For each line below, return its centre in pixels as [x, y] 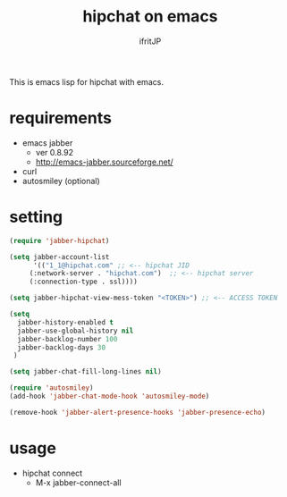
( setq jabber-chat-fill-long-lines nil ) [86, 372]
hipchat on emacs [150, 17]
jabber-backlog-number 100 [68, 339]
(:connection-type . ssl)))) [84, 282]
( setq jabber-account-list [59, 257]
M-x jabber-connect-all [79, 482]
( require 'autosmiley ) [51, 388]
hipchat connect [52, 473]
